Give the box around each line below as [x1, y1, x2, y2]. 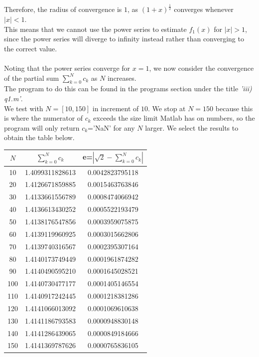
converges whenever [174, 4, 234, 14]
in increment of [92, 103, 139, 113]
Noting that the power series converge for [4, 62, 130, 73]
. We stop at [148, 103, 186, 113]
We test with [4, 103, 43, 113]
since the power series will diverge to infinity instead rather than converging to [4, 33, 244, 44]
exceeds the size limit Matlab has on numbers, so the [93, 113, 255, 123]
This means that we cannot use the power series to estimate [4, 23, 187, 34]
